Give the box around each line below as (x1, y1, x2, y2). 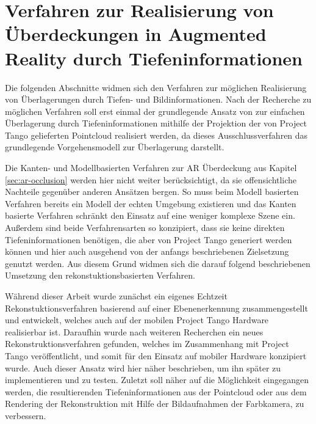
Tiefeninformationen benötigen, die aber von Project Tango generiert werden (5, 233, 292, 246)
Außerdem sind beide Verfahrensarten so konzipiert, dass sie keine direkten (5, 221, 285, 234)
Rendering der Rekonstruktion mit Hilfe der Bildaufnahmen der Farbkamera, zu (5, 397, 304, 410)
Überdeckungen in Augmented (5, 21, 267, 46)
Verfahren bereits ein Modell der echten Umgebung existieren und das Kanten (5, 197, 296, 210)
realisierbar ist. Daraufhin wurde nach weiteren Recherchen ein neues (5, 325, 264, 338)
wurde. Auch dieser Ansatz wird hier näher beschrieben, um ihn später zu (5, 361, 281, 374)
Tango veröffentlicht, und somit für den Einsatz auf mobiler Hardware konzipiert (5, 349, 307, 362)
